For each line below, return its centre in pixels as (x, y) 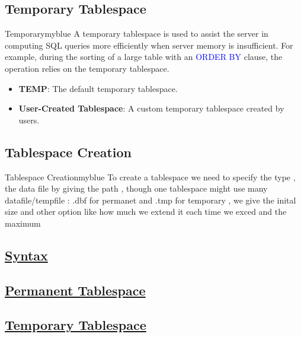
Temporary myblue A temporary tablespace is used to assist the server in (137, 34)
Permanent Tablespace (75, 290)
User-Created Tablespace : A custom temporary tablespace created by (151, 108)
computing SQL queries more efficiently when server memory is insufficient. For (149, 45)
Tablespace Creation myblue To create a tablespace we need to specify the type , (150, 177)
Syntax (26, 255)
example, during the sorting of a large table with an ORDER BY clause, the (144, 57)
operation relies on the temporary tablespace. (87, 68)
